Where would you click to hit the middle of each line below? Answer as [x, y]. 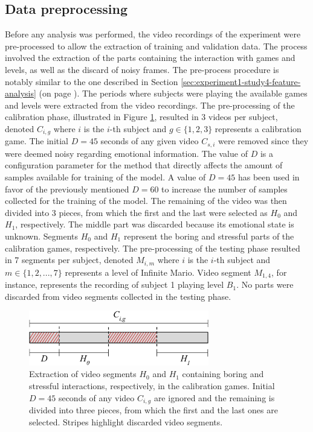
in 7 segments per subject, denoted [69, 260]
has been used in [269, 177]
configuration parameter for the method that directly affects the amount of [144, 165]
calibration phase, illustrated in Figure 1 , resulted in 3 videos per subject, [141, 117]
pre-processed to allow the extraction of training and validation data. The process [156, 46]
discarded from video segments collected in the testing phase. [118, 296]
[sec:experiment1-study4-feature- [241, 81]
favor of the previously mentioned [67, 189]
